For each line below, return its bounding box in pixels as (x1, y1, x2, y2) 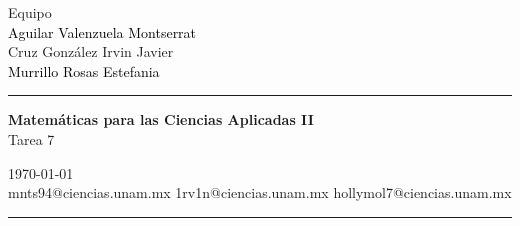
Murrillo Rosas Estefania (8, 60, 160, 81)
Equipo (8, 2, 52, 22)
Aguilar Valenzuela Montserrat (8, 21, 197, 42)
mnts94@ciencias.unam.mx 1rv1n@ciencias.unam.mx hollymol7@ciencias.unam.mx (8, 182, 512, 203)
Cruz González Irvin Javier (8, 41, 174, 62)
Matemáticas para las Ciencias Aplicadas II (8, 109, 314, 130)
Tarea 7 (8, 128, 55, 149)
